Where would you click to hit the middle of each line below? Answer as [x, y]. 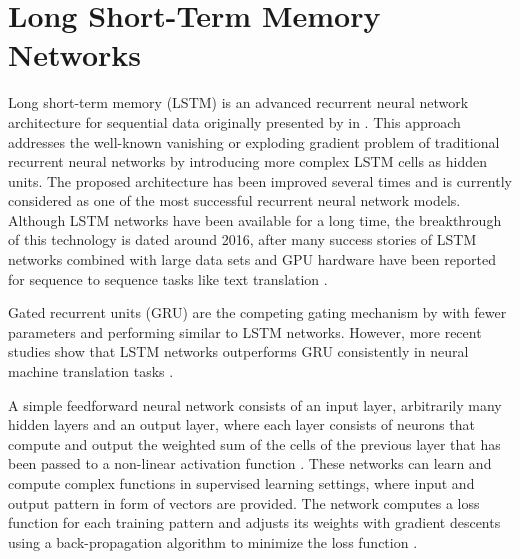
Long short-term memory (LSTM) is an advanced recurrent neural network [238, 102]
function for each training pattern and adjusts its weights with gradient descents [254, 522]
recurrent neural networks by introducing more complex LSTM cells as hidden [248, 161]
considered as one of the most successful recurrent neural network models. [234, 200]
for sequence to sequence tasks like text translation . [168, 278]
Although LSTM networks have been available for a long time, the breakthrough [255, 219]
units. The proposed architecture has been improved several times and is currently [260, 180]
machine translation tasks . [91, 371]
